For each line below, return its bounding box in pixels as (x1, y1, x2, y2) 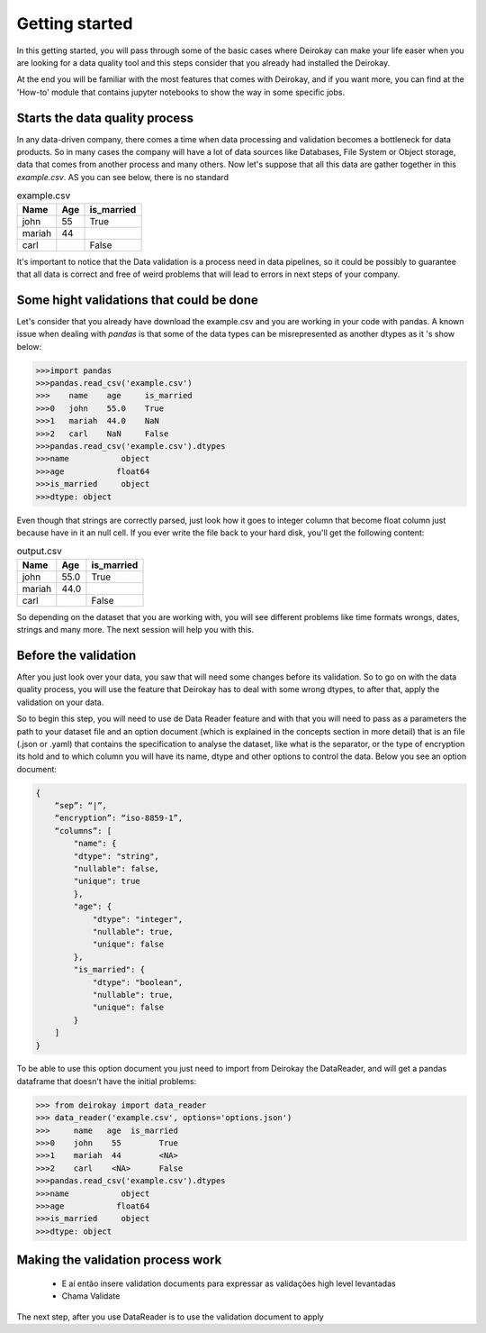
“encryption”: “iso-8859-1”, (54, 813, 184, 824)
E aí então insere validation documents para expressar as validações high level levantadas (61, 1278, 396, 1289)
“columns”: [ (54, 826, 112, 835)
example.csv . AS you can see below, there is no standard (16, 171, 229, 182)
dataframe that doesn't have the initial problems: (16, 1075, 197, 1086)
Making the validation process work (16, 1253, 222, 1268)
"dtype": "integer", (92, 914, 184, 924)
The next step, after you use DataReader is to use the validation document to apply (16, 1311, 324, 1322)
